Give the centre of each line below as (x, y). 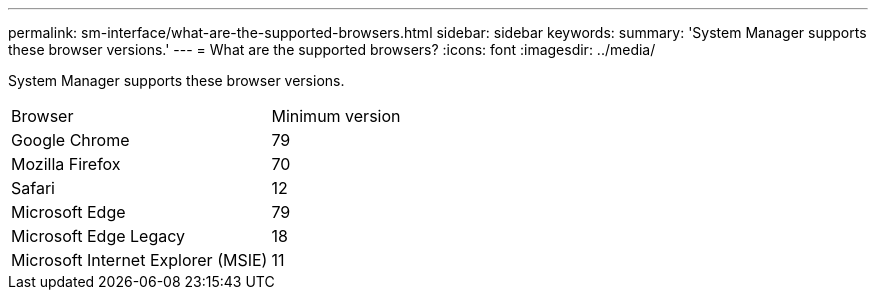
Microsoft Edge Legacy (98, 236)
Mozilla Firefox (66, 164)
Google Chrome (70, 140)
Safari (33, 188)
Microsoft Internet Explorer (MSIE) (139, 260)
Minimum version (336, 116)
